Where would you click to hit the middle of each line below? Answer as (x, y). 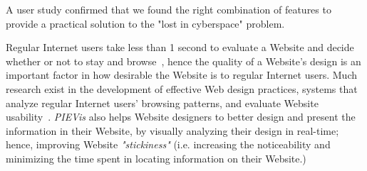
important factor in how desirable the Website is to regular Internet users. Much (181, 75)
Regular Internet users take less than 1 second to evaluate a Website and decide (180, 47)
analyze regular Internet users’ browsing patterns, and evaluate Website (162, 103)
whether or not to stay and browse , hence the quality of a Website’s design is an (183, 61)
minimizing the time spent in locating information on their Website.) (156, 158)
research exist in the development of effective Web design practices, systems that (182, 88)
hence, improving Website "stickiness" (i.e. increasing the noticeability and (168, 144)
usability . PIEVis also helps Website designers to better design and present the (181, 117)
